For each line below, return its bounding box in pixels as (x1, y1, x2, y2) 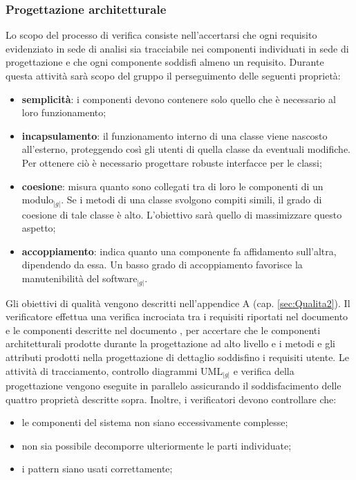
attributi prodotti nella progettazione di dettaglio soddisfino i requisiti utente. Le (6, 349, 349, 364)
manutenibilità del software (21, 271, 138, 286)
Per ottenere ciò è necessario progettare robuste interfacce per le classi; (21, 155, 322, 169)
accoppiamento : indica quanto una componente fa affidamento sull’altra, (21, 243, 337, 258)
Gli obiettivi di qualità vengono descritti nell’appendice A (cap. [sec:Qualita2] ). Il (6, 295, 350, 310)
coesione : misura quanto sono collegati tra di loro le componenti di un (21, 178, 324, 193)
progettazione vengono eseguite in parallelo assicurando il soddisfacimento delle (6, 378, 341, 393)
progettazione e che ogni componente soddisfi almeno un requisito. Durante (6, 55, 324, 69)
